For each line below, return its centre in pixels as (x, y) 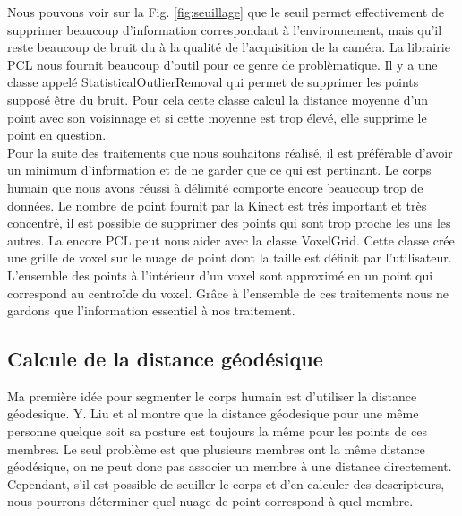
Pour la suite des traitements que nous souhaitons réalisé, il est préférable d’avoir (230, 152)
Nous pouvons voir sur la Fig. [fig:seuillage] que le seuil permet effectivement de (226, 12)
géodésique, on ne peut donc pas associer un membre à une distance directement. (230, 466)
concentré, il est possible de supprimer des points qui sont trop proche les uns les (229, 223)
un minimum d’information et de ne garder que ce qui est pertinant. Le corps (219, 170)
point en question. (57, 135)
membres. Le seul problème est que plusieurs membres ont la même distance (216, 448)
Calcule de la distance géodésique (165, 359)
